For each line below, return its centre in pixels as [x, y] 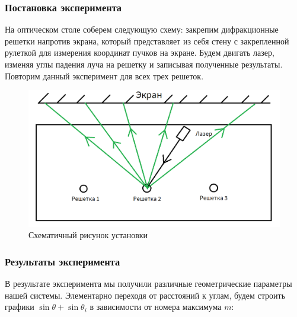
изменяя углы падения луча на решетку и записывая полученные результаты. [144, 64]
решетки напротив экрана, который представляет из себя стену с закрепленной [147, 41]
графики [20, 307]
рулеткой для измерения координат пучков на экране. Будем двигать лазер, [140, 52]
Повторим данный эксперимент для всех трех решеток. [104, 76]
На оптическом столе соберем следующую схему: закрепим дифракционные [142, 29]
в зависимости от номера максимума [156, 307]
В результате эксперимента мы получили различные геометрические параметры [148, 284]
